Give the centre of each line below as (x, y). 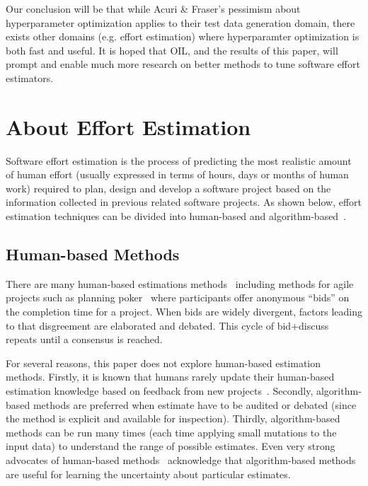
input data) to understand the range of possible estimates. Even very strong (171, 446)
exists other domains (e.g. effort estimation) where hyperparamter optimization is (183, 36)
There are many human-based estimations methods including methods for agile (180, 283)
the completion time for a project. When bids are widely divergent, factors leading (184, 312)
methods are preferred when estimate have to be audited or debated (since (195, 404)
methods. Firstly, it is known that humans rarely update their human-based (170, 377)
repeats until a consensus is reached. (84, 339)
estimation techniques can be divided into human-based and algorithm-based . (176, 216)
